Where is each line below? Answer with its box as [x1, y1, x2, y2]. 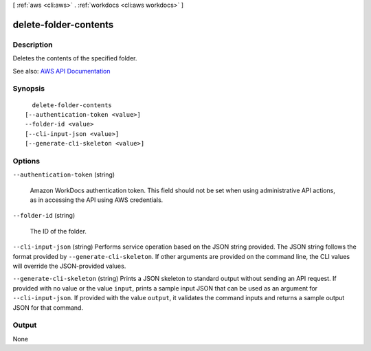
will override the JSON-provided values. [12, 262, 126, 270]
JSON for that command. [12, 303, 84, 312]
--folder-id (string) [12, 212, 76, 220]
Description [12, 40, 53, 49]
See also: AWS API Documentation [12, 67, 111, 75]
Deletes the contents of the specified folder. [12, 54, 137, 63]
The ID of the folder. [30, 227, 87, 235]
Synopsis [12, 84, 45, 93]
